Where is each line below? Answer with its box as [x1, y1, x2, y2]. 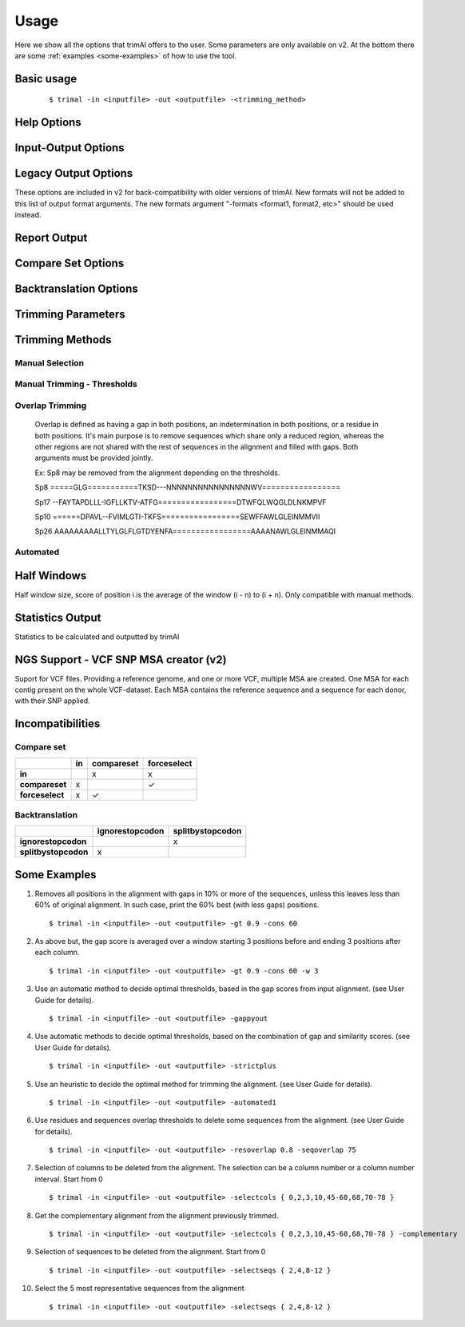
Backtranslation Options [14, 282, 139, 295]
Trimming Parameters [14, 307, 125, 321]
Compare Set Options [14, 256, 125, 270]
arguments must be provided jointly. [34, 453, 153, 463]
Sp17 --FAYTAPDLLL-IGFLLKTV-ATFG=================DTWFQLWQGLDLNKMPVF [34, 497, 327, 507]
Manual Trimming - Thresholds [14, 378, 137, 390]
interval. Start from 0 [34, 1174, 103, 1184]
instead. [14, 210, 42, 220]
